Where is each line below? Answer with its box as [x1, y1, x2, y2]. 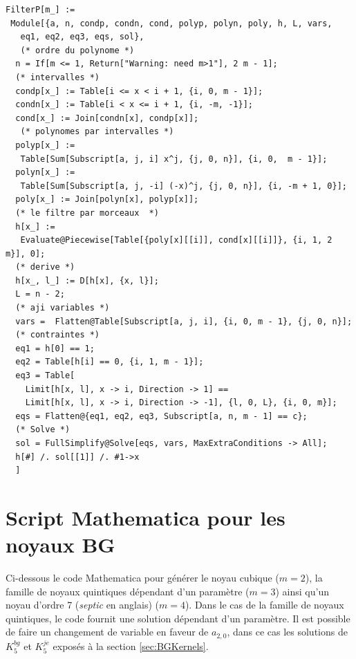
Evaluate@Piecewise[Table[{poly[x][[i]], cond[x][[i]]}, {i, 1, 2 [20, 235, 332, 245]
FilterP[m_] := [6, 5, 75, 15]
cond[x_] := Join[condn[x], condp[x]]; [15, 113, 199, 123]
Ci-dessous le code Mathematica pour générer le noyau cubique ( [6, 570, 279, 585]
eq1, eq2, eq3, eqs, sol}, [20, 32, 144, 42]
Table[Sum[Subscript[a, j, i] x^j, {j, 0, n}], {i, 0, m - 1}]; [20, 154, 328, 164]
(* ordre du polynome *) [20, 45, 135, 55]
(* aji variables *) [15, 303, 110, 313]
